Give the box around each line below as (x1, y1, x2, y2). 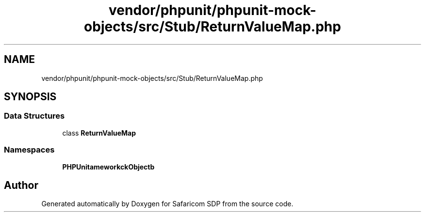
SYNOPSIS (4, 91, 57, 103)
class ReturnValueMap (62, 128, 136, 137)
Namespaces (4, 145, 55, 155)
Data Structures (4, 111, 65, 121)
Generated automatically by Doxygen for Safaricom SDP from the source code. (41, 200, 294, 208)
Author (4, 179, 38, 191)
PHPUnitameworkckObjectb (62, 162, 155, 171)
